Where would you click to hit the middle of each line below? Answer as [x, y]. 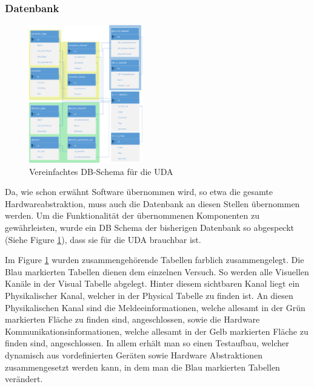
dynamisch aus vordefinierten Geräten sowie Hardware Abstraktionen [134, 355]
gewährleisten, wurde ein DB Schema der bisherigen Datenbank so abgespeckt [150, 228]
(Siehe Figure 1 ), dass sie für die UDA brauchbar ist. [103, 239]
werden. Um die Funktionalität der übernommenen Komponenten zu [132, 215]
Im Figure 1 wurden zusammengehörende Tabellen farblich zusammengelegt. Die [155, 260]
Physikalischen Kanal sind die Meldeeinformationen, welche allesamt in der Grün [155, 307]
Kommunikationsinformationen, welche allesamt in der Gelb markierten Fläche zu [157, 331]
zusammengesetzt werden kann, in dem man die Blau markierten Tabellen [142, 367]
